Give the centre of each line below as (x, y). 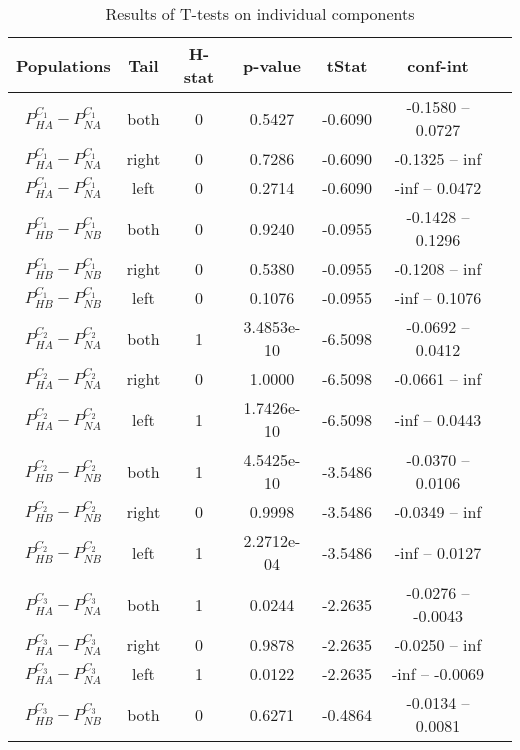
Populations (63, 65)
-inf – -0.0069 (438, 673)
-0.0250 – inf (438, 644)
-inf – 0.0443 (438, 419)
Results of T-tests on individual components (260, 13)
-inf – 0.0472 (438, 187)
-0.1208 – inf (438, 268)
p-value (272, 65)
